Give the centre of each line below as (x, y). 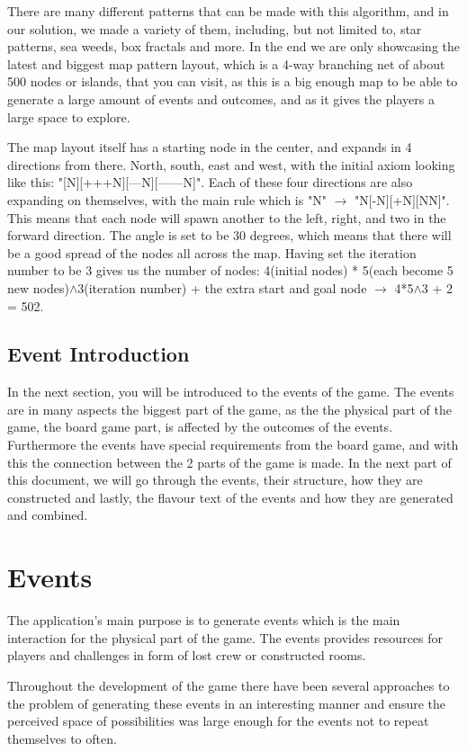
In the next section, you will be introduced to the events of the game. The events (231, 392)
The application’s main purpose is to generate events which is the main (204, 620)
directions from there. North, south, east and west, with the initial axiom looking (231, 164)
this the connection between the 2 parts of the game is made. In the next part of (229, 462)
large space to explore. (69, 116)
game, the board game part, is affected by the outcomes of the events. (200, 427)
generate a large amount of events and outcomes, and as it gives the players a (221, 98)
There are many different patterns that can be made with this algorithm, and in (228, 11)
